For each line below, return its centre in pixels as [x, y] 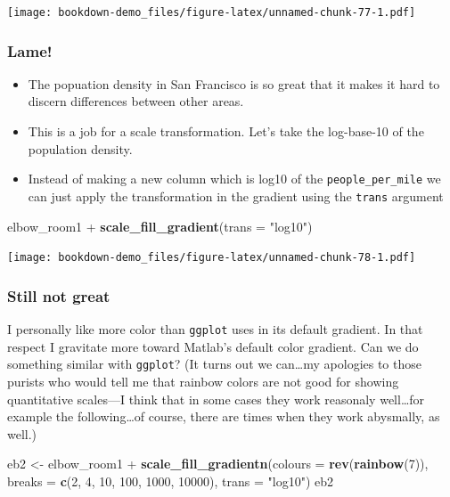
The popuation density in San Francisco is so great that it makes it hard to [234, 83]
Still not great [59, 295]
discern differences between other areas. [136, 101]
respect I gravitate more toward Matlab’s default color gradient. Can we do [213, 346]
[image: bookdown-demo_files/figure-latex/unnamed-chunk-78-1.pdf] [212, 258]
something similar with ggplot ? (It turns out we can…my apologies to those [214, 364]
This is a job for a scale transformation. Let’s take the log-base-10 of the [226, 131]
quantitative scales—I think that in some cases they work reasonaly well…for [216, 399]
